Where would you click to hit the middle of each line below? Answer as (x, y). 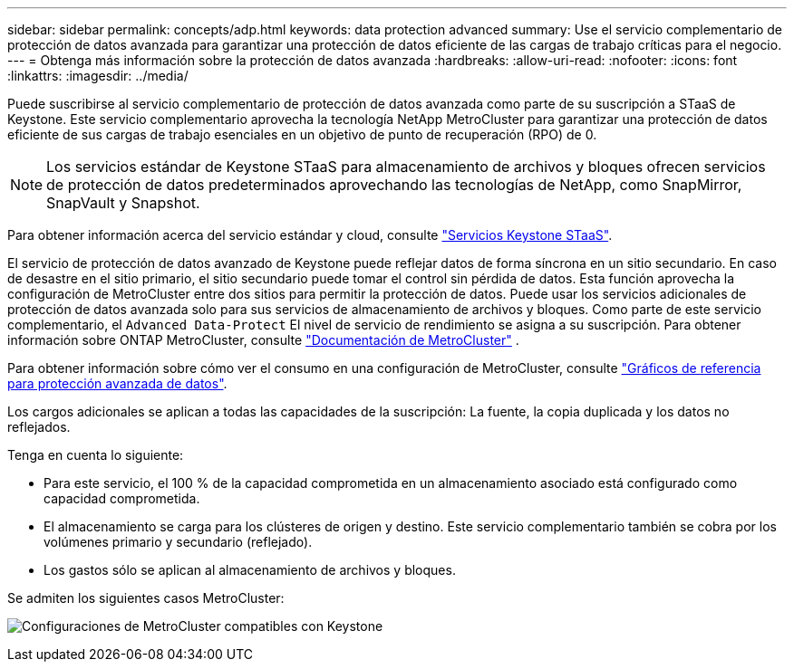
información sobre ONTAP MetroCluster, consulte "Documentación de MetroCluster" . (263, 340)
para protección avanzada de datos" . (117, 383)
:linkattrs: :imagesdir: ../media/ (98, 76)
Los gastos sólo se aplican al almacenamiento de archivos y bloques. (250, 570)
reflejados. (39, 427)
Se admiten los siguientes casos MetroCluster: (146, 598)
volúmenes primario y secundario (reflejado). (178, 542)
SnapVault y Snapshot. (123, 203)
